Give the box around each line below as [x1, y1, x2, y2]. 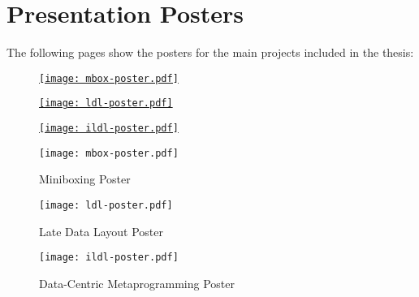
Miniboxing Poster [39, 170, 131, 187]
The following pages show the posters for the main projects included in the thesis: [6, 44, 414, 61]
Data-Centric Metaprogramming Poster [39, 274, 235, 291]
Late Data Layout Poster [39, 222, 163, 239]
